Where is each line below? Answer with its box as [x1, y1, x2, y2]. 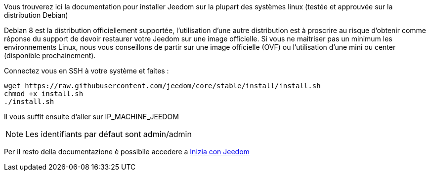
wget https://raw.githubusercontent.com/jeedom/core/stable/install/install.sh [4, 82, 321, 90]
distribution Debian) [4, 11, 68, 19]
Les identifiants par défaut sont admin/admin [25, 129, 192, 139]
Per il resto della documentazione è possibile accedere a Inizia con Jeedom [4, 147, 250, 156]
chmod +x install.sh [4, 90, 84, 98]
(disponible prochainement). [4, 51, 96, 60]
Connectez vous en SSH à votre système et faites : [4, 67, 169, 75]
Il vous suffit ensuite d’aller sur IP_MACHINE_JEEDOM [4, 112, 179, 121]
